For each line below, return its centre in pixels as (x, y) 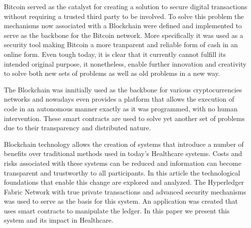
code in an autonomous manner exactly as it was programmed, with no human (121, 108)
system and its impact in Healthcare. (59, 220)
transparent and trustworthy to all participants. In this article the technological (122, 172)
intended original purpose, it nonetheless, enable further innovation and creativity (125, 63)
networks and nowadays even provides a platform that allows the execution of (119, 99)
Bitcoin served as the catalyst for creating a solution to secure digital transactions (126, 6)
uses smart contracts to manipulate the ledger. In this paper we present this (117, 210)
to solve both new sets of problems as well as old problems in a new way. (112, 73)
